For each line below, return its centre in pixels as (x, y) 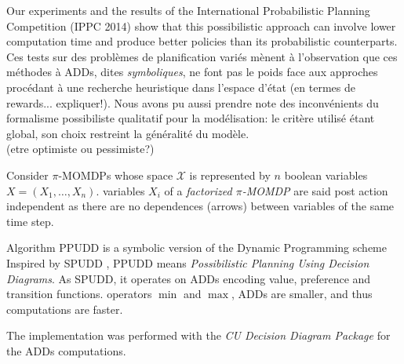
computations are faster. (65, 309)
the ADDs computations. (66, 350)
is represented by (230, 175)
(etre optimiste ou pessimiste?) (80, 149)
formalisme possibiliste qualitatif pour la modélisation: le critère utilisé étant (191, 118)
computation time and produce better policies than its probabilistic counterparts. (202, 41)
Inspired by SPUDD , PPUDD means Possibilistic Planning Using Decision (188, 262)
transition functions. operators (79, 294)
